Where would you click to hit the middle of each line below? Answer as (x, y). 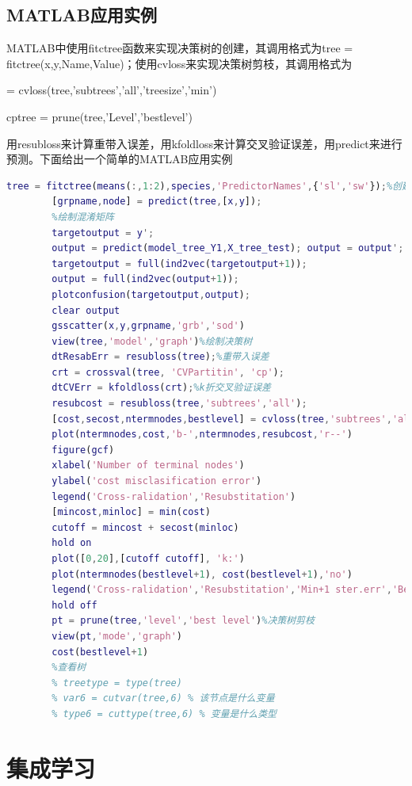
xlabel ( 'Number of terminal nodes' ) (148, 465)
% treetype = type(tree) (117, 683)
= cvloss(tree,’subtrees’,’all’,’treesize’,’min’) (112, 90)
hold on (72, 543)
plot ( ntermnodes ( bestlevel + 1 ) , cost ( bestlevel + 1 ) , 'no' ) (202, 574)
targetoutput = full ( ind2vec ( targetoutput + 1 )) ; (179, 263)
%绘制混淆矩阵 (83, 217)
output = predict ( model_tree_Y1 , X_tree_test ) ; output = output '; (228, 248)
